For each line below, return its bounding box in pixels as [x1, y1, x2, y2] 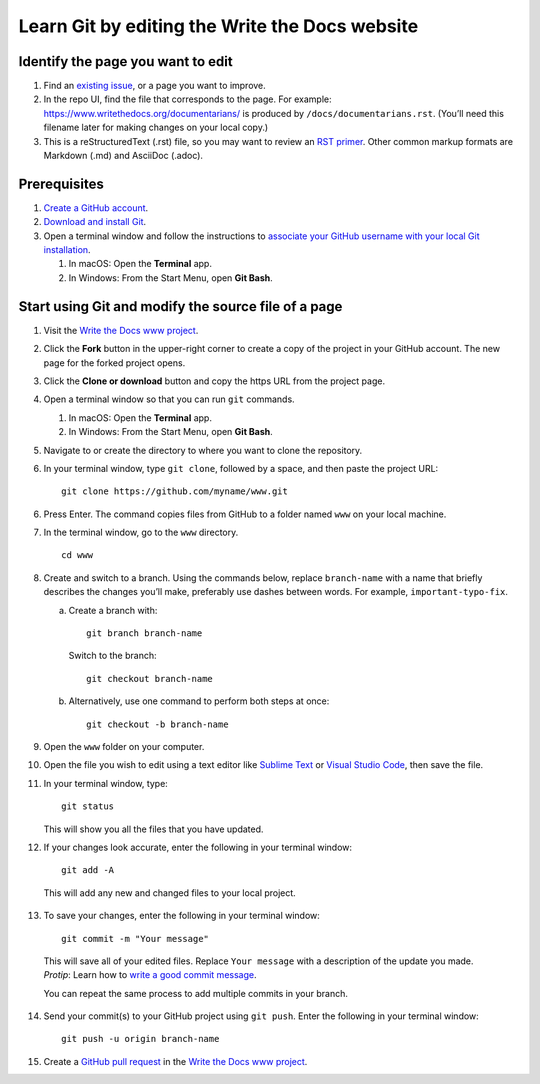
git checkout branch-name [86, 673, 214, 684]
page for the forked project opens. [43, 356, 186, 369]
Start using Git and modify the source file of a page [18, 298, 343, 315]
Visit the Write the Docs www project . [43, 324, 199, 336]
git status [61, 801, 115, 812]
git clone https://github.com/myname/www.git [61, 486, 289, 497]
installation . [43, 244, 91, 256]
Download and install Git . [43, 216, 147, 228]
